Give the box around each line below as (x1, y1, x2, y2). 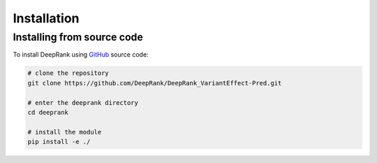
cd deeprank (27, 108, 69, 116)
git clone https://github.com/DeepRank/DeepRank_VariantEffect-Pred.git (27, 79, 282, 87)
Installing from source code (13, 31, 143, 43)
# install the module (27, 128, 102, 136)
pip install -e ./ (27, 138, 91, 146)
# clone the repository (27, 69, 110, 77)
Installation (13, 10, 80, 26)
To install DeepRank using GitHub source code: (13, 50, 149, 59)
